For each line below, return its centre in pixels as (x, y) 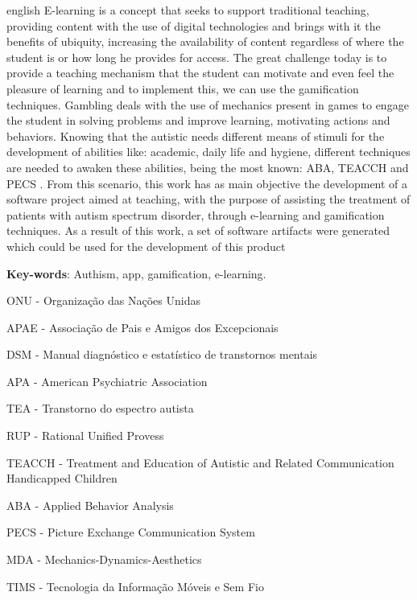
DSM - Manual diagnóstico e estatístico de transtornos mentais (162, 354)
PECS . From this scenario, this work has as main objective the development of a (207, 183)
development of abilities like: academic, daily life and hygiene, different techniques (208, 152)
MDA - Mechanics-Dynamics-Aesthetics (104, 559)
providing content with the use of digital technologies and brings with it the (194, 25)
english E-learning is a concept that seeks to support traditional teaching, (188, 10)
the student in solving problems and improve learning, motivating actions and (198, 120)
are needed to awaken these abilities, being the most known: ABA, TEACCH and (208, 167)
